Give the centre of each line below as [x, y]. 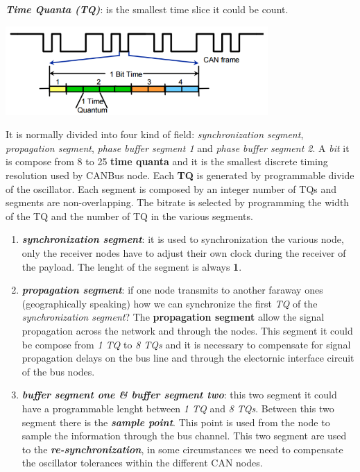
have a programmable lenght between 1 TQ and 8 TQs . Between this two [178, 408]
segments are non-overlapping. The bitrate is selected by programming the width [178, 202]
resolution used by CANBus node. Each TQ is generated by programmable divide [180, 175]
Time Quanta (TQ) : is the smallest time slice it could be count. [147, 9]
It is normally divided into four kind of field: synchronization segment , [155, 134]
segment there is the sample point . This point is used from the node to [176, 422]
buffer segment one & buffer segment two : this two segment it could [179, 395]
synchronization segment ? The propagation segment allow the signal [173, 317]
